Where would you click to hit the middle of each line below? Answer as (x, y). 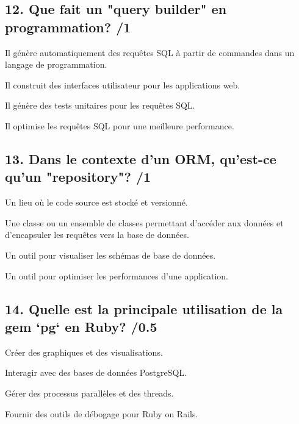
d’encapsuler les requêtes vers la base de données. (97, 235)
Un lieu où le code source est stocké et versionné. (96, 202)
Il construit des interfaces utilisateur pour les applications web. (123, 84)
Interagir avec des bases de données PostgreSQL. (96, 372)
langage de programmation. (56, 64)
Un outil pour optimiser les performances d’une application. (117, 275)
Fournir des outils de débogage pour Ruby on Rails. (102, 413)
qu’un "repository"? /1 (78, 177)
